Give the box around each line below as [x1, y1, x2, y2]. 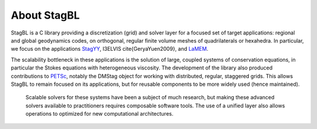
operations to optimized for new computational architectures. [25, 110, 174, 117]
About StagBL [11, 9, 80, 22]
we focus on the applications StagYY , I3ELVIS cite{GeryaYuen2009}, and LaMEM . [11, 46, 208, 53]
